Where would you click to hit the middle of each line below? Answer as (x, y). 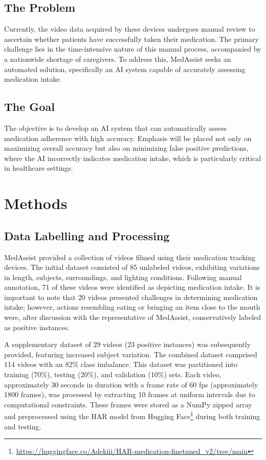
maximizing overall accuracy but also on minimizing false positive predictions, (126, 148)
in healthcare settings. (39, 168)
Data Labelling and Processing (87, 235)
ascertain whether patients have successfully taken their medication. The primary (131, 39)
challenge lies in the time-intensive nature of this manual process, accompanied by (133, 49)
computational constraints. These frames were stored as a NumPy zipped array (128, 404)
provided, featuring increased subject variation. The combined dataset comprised (131, 354)
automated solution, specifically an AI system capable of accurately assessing (125, 69)
